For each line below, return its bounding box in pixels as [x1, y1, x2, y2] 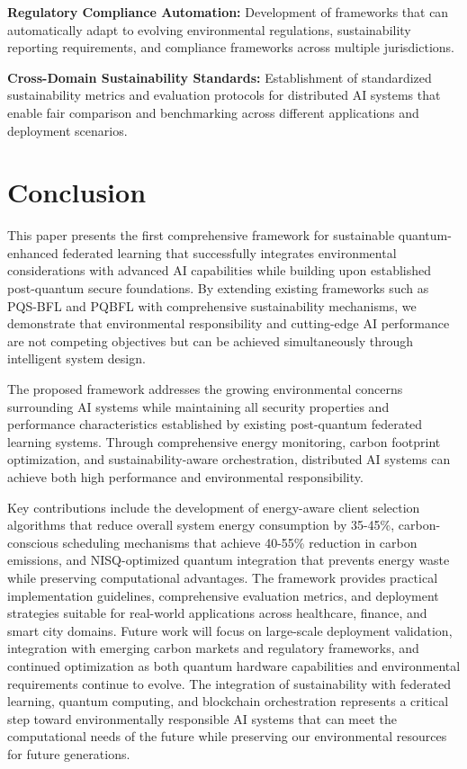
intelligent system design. [7, 349, 146, 368]
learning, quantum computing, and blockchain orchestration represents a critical [7, 692, 449, 711]
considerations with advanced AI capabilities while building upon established [7, 261, 432, 280]
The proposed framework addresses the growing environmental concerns [7, 380, 403, 398]
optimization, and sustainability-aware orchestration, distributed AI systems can [7, 450, 451, 469]
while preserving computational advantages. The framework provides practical [7, 568, 438, 586]
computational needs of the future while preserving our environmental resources [7, 727, 447, 746]
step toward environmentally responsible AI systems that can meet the [7, 709, 397, 728]
